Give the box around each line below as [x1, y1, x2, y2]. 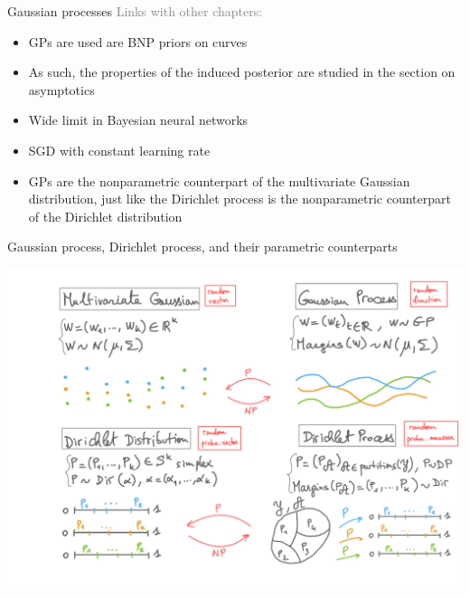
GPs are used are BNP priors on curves [28, 32, 248, 51]
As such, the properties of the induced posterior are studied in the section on [28, 62, 456, 81]
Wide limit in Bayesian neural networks [28, 110, 249, 129]
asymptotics [28, 80, 95, 99]
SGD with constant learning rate [28, 140, 211, 159]
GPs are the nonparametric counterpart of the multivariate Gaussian [28, 171, 410, 190]
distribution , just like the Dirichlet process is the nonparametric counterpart [28, 189, 451, 208]
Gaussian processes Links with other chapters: [7, 2, 263, 20]
